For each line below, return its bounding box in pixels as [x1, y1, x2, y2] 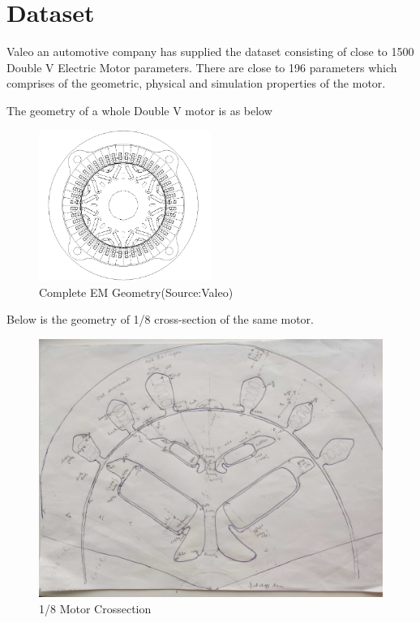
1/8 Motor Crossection [39, 599, 152, 617]
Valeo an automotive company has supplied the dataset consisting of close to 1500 [6, 43, 414, 60]
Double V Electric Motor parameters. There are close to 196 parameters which [6, 58, 397, 75]
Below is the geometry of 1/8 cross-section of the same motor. [6, 311, 314, 328]
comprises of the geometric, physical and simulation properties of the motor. [6, 75, 386, 92]
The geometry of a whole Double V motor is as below [6, 101, 272, 118]
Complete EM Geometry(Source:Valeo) [39, 283, 234, 300]
